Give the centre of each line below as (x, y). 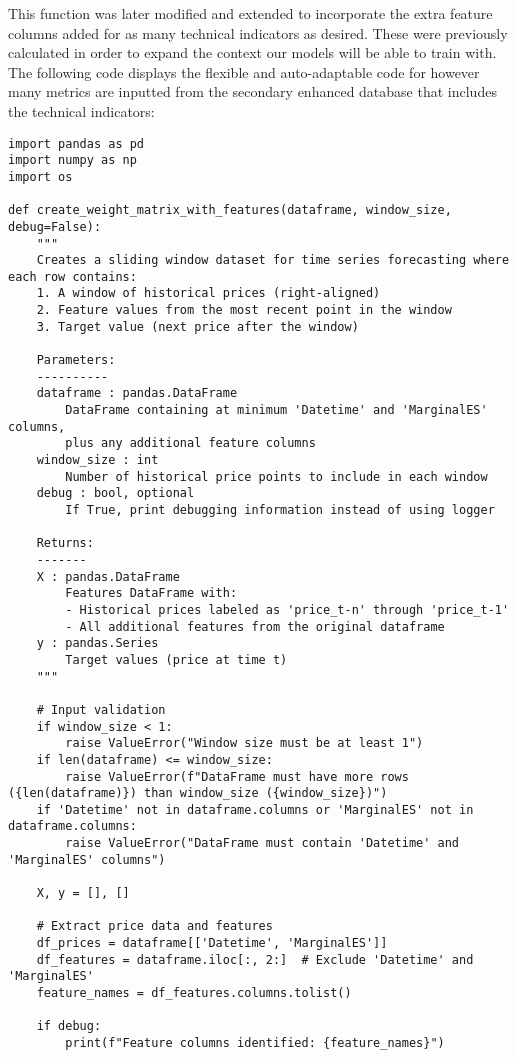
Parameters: (76, 360)
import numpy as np (72, 160)
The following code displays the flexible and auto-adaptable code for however (244, 71)
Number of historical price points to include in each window (276, 476)
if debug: (69, 1026)
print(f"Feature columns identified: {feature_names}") (255, 1043)
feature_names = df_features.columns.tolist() (194, 993)
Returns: (65, 543)
